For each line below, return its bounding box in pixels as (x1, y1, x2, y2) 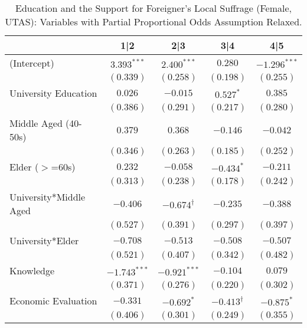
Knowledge (9, 264, 55, 277)
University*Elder (9, 234, 79, 247)
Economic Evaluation (9, 294, 97, 307)
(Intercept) (9, 56, 54, 70)
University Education (9, 86, 97, 100)
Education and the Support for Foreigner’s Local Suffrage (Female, (15, 1, 292, 15)
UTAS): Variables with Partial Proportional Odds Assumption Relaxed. (5, 15, 302, 28)
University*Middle (9, 190, 86, 204)
